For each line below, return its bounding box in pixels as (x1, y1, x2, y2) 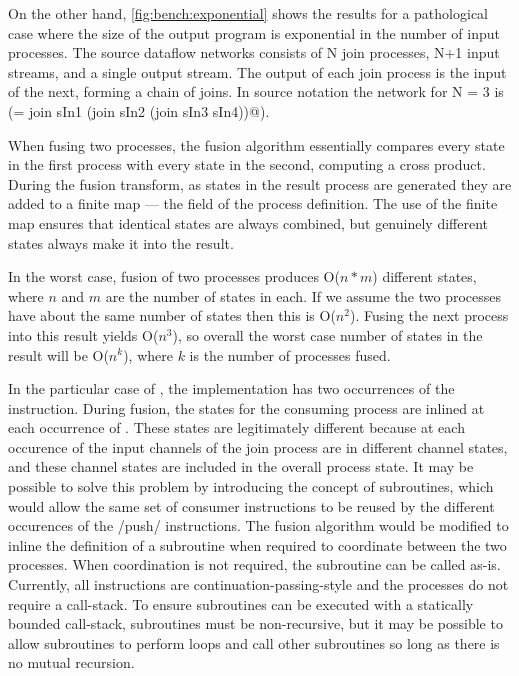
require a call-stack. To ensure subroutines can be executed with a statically (8, 593, 474, 614)
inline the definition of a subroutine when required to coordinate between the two (8, 534, 507, 555)
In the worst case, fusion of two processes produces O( (8, 266, 340, 287)
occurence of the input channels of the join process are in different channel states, (8, 436, 508, 457)
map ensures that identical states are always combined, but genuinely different (8, 212, 488, 233)
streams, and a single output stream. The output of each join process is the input (8, 61, 507, 82)
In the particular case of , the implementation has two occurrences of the (8, 378, 455, 399)
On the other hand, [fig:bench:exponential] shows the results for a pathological (8, 3, 488, 23)
